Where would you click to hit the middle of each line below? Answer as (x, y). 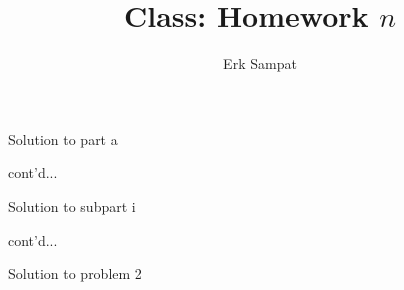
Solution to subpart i (72, 205)
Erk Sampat (260, 63)
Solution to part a (63, 138)
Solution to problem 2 (75, 273)
